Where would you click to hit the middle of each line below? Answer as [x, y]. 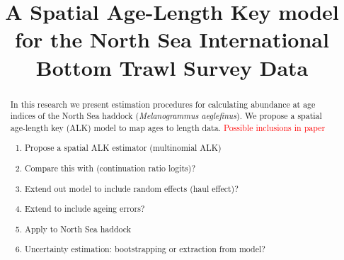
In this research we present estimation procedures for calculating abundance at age [163, 104]
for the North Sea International [172, 39]
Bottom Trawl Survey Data [172, 67]
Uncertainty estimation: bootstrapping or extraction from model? [145, 249]
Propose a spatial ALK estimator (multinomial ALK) [123, 148]
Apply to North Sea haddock [78, 228]
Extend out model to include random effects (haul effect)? [132, 188]
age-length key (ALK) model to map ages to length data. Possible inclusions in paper [168, 127]
